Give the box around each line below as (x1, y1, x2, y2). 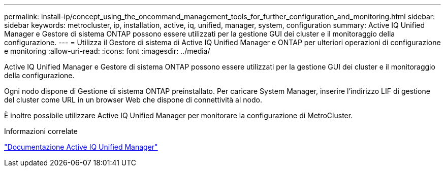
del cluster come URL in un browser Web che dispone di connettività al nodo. (4, 95, 262, 104)
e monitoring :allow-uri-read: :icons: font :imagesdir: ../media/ (4, 47, 210, 55)
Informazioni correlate (4, 127, 78, 135)
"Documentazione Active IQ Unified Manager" (4, 143, 158, 151)
